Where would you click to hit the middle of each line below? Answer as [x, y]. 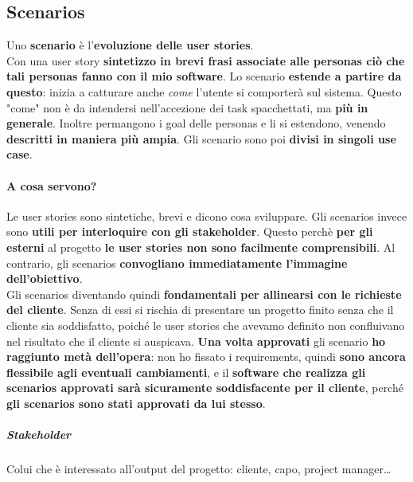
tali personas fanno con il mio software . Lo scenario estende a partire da [204, 76]
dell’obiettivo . [45, 278]
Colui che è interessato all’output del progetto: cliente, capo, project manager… [199, 469]
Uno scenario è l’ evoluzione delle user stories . [130, 45]
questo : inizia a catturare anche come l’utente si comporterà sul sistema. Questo [204, 91]
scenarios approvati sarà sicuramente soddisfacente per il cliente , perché [205, 388]
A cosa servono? [52, 185]
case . [19, 154]
